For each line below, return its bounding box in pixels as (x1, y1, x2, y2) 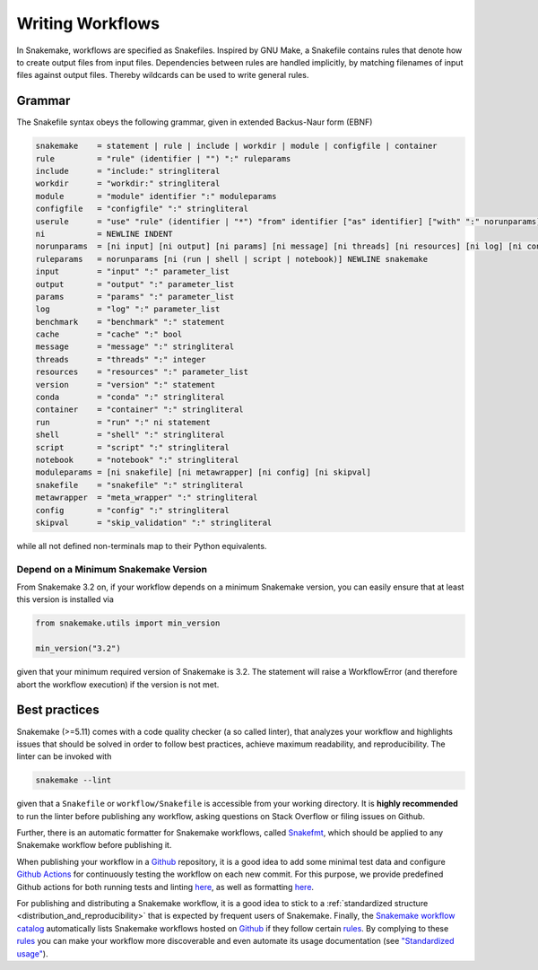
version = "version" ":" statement (35, 380, 215, 389)
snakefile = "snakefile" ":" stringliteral (35, 480, 244, 490)
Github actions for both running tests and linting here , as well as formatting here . (16, 881, 314, 892)
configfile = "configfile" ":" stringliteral (35, 204, 248, 214)
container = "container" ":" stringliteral (35, 405, 244, 415)
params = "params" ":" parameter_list (35, 292, 235, 301)
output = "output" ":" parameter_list (35, 279, 235, 289)
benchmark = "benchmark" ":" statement (35, 317, 225, 327)
